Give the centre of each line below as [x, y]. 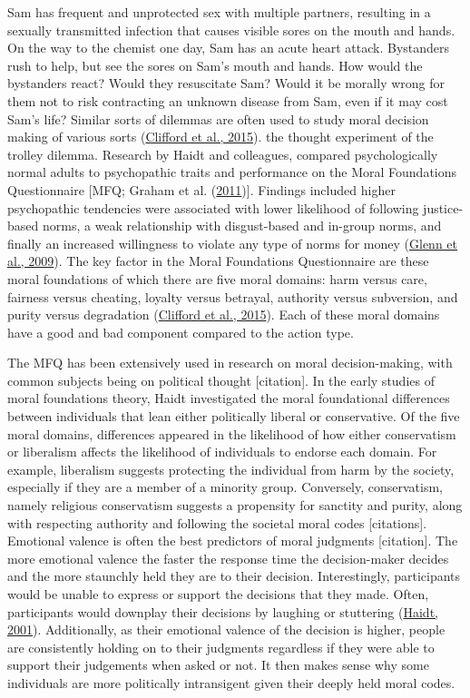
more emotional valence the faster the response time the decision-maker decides [228, 558]
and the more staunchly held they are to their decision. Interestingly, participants [234, 576]
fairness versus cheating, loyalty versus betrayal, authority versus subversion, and [233, 296]
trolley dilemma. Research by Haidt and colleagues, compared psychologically [223, 154]
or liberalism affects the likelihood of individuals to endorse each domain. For [222, 452]
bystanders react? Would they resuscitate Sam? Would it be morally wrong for [226, 83]
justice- [443, 207]
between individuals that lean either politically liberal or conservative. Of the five [234, 416]
